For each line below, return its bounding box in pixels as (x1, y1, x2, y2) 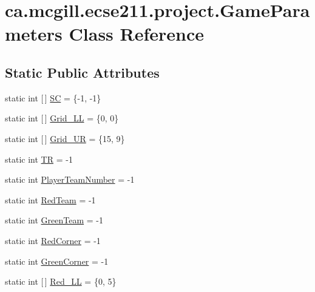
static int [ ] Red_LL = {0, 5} (5, 275, 117, 288)
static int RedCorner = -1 (5, 234, 101, 246)
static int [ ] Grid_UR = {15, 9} (5, 132, 125, 144)
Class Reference (69, 21, 205, 46)
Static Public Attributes (5, 63, 160, 81)
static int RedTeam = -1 (5, 193, 96, 206)
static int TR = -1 (5, 152, 73, 165)
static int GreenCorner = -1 (5, 254, 109, 267)
